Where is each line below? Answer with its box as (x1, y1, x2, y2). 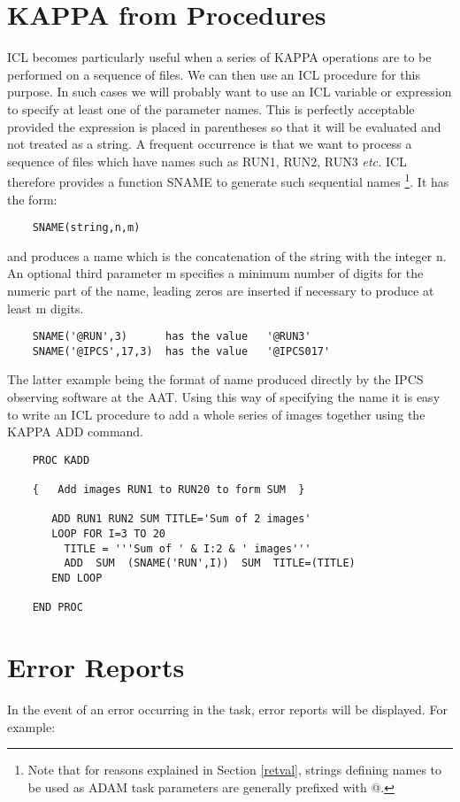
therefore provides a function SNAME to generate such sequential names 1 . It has (7, 170, 449, 190)
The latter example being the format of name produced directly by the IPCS (7, 370, 424, 389)
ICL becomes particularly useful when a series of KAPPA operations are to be (7, 48, 432, 66)
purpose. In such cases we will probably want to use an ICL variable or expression (7, 82, 452, 101)
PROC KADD (32, 453, 90, 467)
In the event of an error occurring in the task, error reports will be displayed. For (7, 700, 448, 719)
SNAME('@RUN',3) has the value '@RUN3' (32, 330, 311, 343)
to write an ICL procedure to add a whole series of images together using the (7, 405, 425, 423)
